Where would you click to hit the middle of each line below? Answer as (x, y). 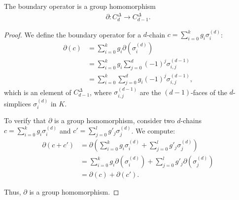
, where (101, 92)
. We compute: (153, 130)
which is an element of (38, 92)
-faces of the (209, 92)
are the (150, 92)
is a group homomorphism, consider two (114, 120)
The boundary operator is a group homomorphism (80, 6)
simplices (17, 103)
